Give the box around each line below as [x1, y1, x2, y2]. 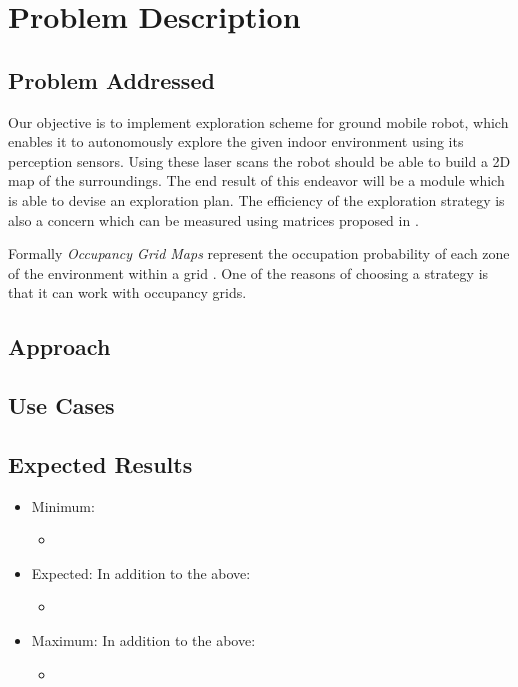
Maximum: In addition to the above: [31, 630, 256, 651]
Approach [8, 331, 111, 362]
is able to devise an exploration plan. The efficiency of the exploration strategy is [8, 189, 505, 210]
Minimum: [31, 495, 95, 516]
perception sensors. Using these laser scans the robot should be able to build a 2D [8, 150, 511, 171]
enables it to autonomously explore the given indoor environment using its [8, 131, 464, 152]
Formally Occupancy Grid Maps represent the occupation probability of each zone [8, 243, 510, 264]
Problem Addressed [8, 64, 215, 95]
